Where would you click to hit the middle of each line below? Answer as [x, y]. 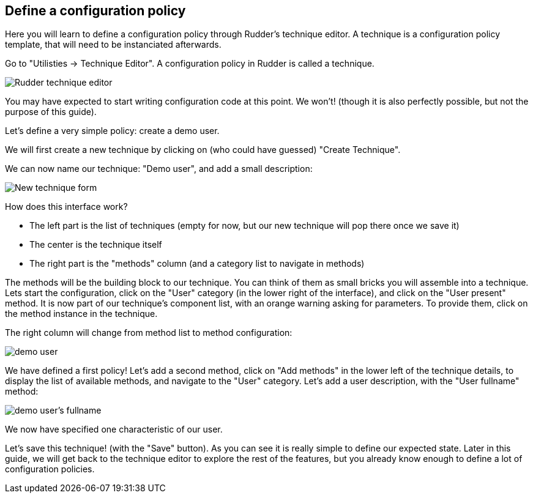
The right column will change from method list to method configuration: [149, 333]
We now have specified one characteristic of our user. [114, 429]
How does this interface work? [66, 207]
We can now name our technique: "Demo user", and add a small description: [159, 169]
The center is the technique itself [96, 245]
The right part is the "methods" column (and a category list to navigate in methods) [197, 264]
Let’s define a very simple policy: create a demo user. [112, 131]
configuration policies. [50, 469]
